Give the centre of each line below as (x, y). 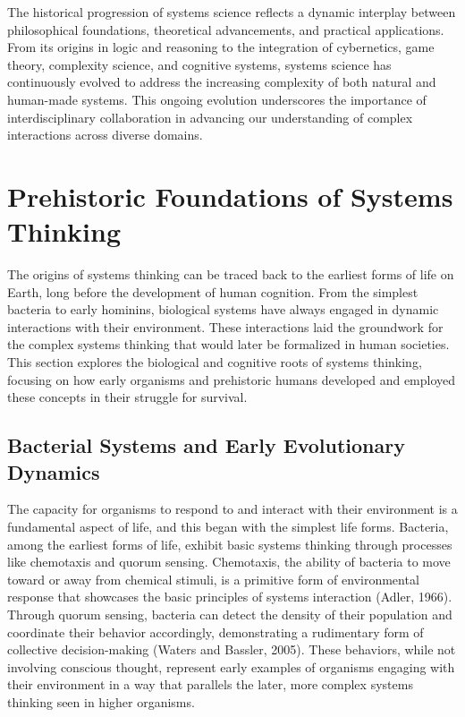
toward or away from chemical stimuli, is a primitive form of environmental (213, 579)
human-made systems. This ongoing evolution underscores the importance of (217, 99)
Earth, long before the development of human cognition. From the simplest (213, 291)
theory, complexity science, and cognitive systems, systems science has (199, 64)
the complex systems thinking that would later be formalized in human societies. (228, 344)
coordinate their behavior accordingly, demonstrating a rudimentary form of (216, 632)
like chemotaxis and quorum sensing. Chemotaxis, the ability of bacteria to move (229, 562)
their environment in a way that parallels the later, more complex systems (210, 684)
